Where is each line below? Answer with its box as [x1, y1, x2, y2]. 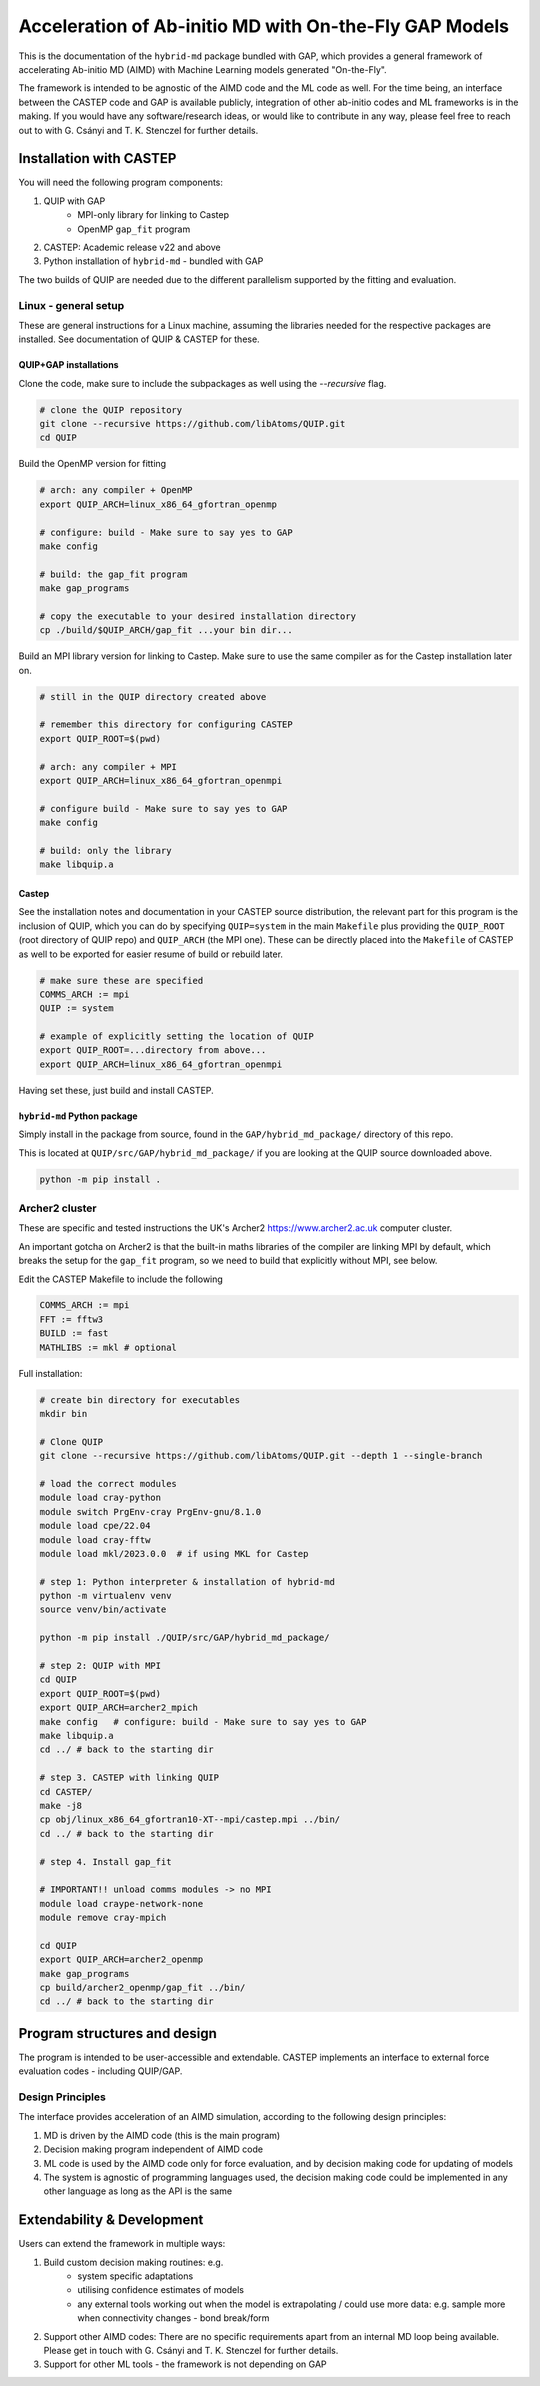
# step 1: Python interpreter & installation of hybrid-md [39, 1576, 335, 1587]
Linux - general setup [18, 298, 125, 312]
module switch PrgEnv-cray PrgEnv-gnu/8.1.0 [39, 1506, 262, 1517]
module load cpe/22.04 [39, 1520, 151, 1532]
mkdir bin [39, 1408, 88, 1420]
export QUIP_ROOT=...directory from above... [39, 1045, 267, 1056]
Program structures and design [18, 2025, 217, 2042]
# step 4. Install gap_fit [39, 1856, 172, 1867]
